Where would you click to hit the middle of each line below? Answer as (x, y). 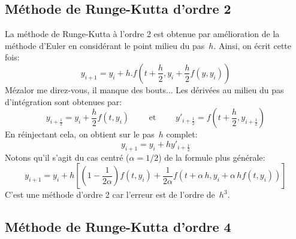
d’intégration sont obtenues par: (64, 101)
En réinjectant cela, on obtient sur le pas (80, 134)
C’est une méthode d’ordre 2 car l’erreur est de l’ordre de (110, 194)
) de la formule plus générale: (212, 157)
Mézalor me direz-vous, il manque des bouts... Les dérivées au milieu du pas (144, 89)
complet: (182, 134)
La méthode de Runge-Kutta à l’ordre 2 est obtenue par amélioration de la (142, 34)
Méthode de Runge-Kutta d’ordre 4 (118, 227)
